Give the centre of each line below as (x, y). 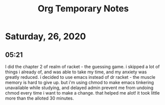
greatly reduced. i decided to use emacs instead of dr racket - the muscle (80, 77)
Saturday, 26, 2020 (46, 36)
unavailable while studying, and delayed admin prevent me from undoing (79, 88)
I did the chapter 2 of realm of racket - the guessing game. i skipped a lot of (82, 67)
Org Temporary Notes (83, 9)
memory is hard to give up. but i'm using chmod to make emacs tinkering (80, 82)
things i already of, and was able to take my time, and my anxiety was (76, 72)
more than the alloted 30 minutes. (40, 98)
